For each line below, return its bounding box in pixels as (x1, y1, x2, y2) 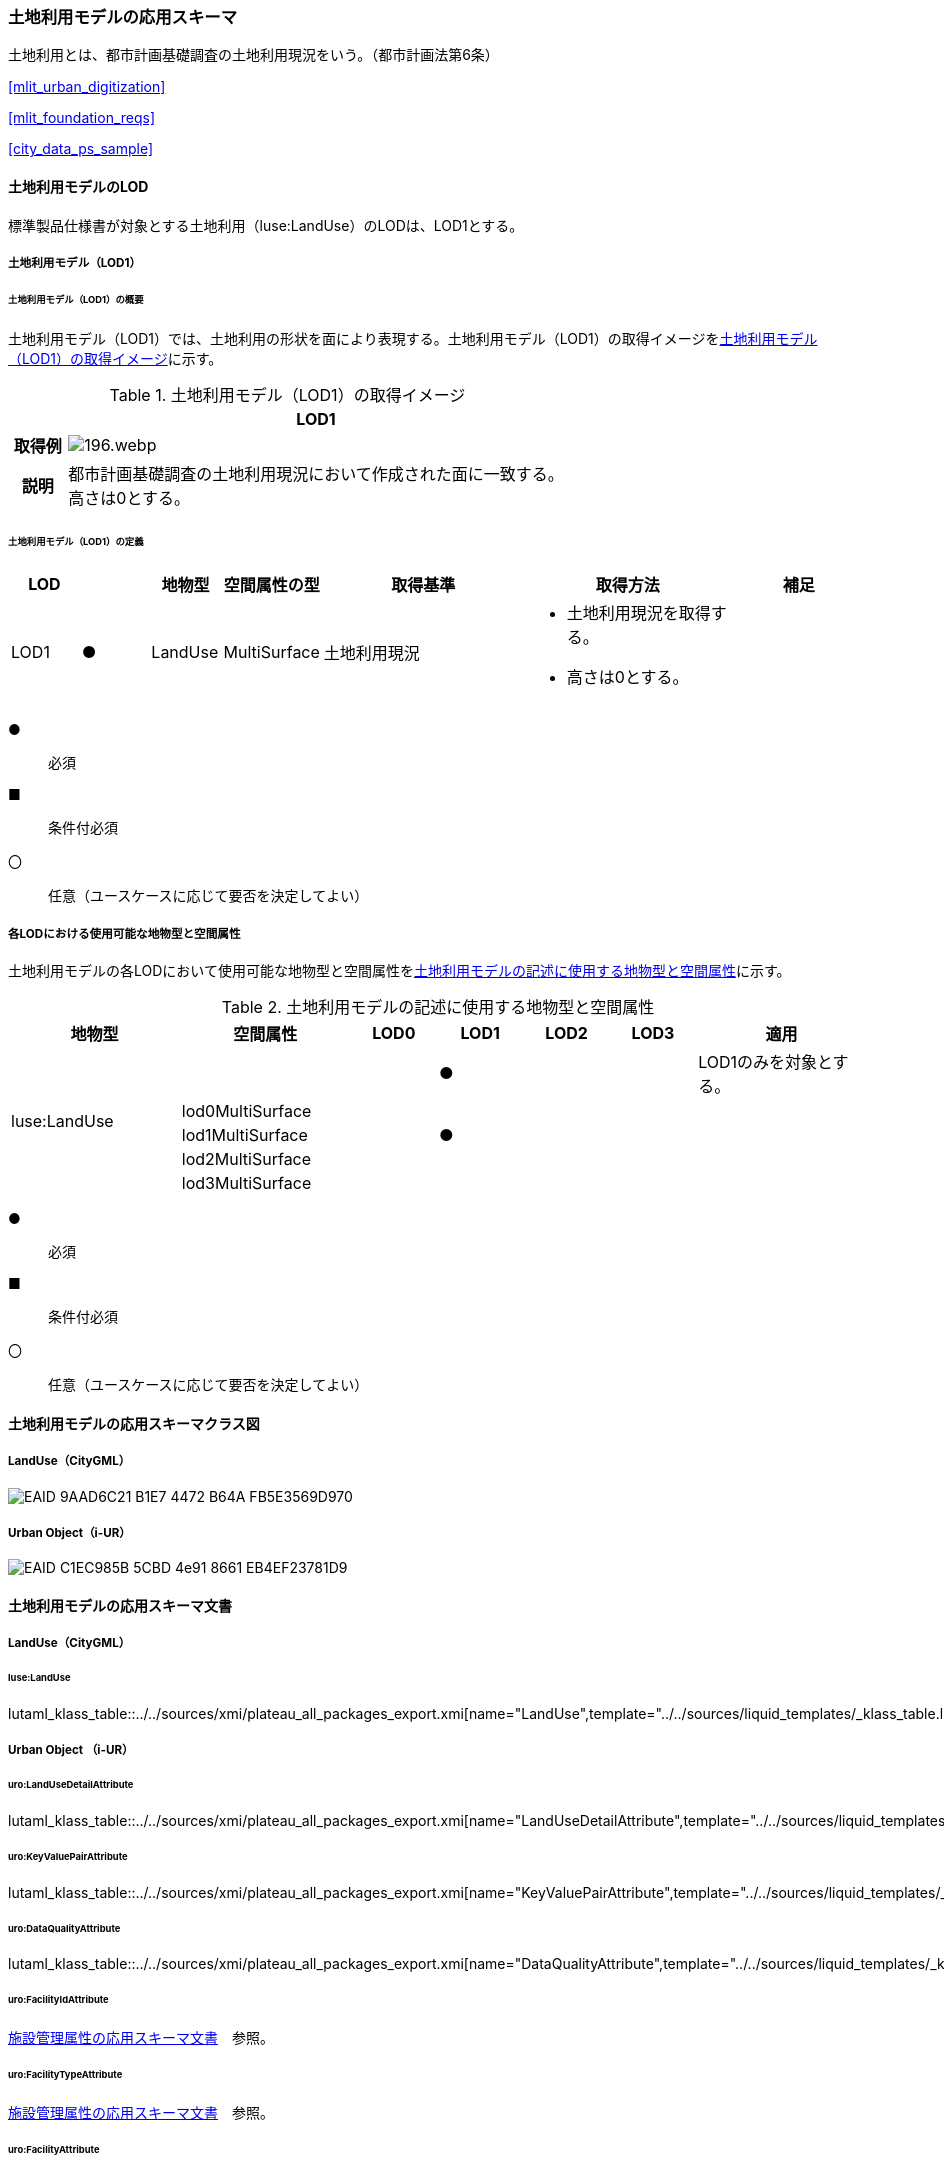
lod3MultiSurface (181, 1173, 312, 1194)
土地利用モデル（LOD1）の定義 (8, 535, 144, 547)
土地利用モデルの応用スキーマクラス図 (8, 1414, 260, 1432)
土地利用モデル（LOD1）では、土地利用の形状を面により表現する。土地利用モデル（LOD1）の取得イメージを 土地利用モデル (8, 329, 818, 347)
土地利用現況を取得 (566, 603, 711, 624)
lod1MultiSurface (181, 1125, 308, 1146)
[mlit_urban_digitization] (8, 78, 166, 96)
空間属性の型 (223, 575, 320, 596)
